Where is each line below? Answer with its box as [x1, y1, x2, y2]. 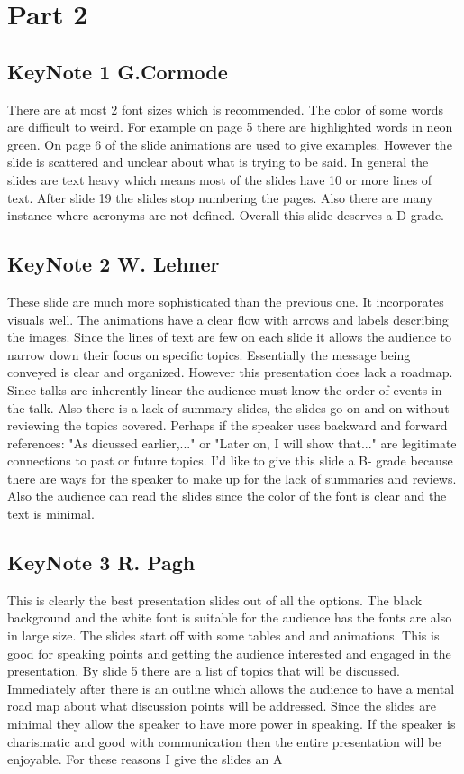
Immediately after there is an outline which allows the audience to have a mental [7, 678, 455, 697]
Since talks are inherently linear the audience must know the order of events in [7, 380, 442, 399]
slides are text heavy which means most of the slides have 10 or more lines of [7, 170, 432, 189]
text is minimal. [7, 504, 95, 523]
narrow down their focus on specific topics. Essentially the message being [7, 345, 411, 364]
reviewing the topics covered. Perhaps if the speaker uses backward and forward [7, 416, 448, 435]
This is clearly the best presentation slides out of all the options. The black [7, 590, 423, 609]
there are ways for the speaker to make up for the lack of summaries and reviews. [7, 468, 457, 487]
